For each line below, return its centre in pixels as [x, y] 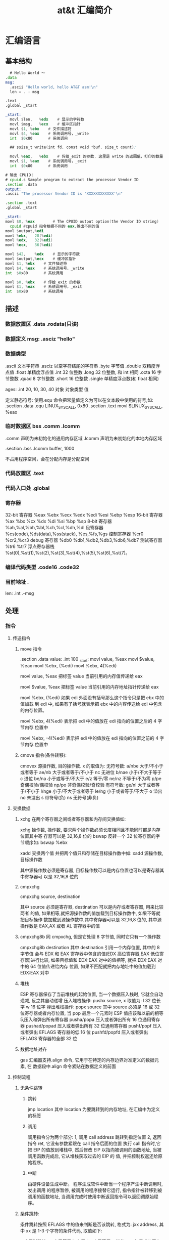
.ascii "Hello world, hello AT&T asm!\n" [54, 87]
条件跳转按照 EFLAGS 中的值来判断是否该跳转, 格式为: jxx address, [89, 1224]
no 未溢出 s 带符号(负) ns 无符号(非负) [59, 797]
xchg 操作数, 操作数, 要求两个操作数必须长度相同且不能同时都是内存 [90, 830]
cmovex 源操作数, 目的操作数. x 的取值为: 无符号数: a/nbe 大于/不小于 [92, 766]
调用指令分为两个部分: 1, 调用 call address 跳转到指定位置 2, [90, 1137]
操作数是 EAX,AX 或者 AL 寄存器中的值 [60, 926]
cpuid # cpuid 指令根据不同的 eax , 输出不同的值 [54, 226]
